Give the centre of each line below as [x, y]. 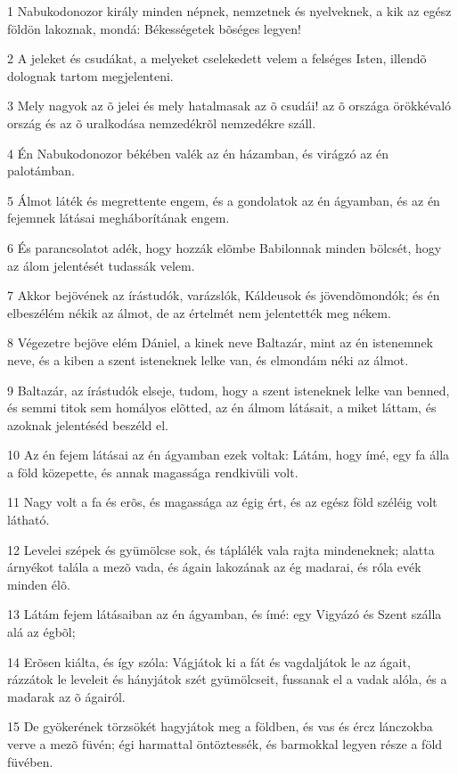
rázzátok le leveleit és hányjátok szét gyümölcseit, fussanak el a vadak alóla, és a [227, 679]
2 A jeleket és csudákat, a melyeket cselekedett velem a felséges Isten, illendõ [217, 58]
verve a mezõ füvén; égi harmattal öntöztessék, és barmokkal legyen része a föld [225, 744]
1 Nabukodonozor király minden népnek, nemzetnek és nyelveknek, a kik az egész [229, 11]
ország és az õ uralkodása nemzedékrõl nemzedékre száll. [162, 122]
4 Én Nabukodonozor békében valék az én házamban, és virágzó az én [198, 153]
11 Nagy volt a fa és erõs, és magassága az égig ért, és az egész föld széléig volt [222, 502]
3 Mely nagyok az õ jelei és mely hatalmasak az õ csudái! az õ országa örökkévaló [229, 106]
